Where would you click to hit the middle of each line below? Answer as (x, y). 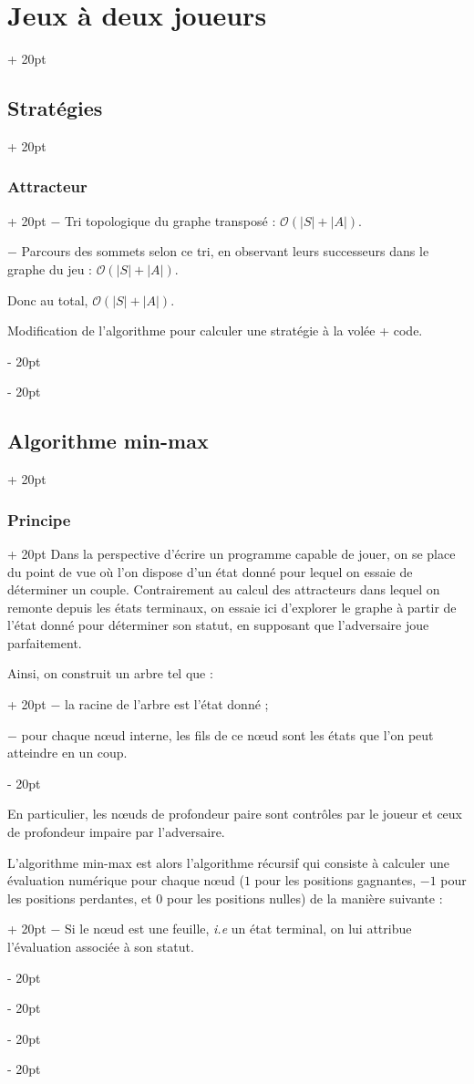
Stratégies (55, 108)
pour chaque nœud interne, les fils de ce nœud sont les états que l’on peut (227, 734)
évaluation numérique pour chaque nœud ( (126, 880)
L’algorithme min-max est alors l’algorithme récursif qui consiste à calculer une (228, 862)
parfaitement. (45, 642)
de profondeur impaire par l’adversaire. (116, 832)
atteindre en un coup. (67, 753)
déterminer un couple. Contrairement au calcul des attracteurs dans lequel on (224, 589)
